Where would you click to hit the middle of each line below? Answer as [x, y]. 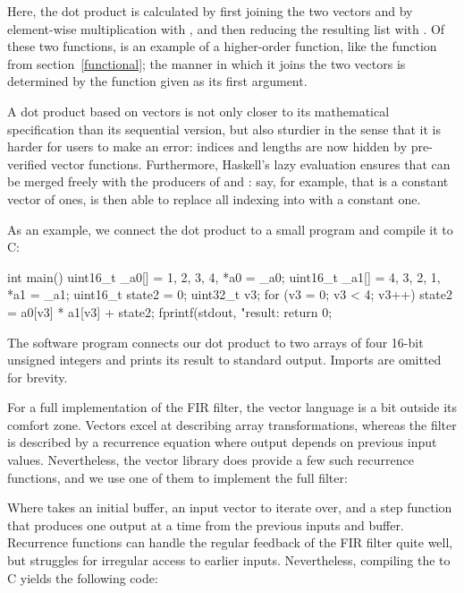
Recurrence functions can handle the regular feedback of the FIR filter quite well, [230, 542]
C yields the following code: [83, 577]
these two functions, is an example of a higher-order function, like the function [222, 46]
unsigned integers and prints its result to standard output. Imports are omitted [224, 360]
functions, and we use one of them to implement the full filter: [177, 477]
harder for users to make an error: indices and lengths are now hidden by [207, 146]
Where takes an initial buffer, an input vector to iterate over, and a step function [230, 507]
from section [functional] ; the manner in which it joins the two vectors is [207, 63]
